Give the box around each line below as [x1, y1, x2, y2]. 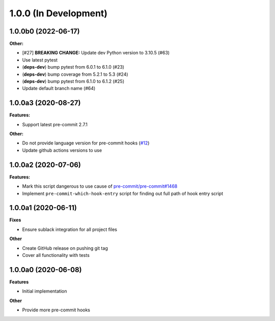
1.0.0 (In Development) [9, 8, 108, 19]
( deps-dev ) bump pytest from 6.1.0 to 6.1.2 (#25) [22, 78, 125, 84]
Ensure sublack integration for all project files [22, 226, 117, 232]
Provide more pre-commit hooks [22, 307, 91, 313]
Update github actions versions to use [22, 147, 102, 153]
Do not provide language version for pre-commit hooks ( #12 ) [22, 140, 150, 146]
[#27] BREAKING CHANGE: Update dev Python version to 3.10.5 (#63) [22, 50, 170, 56]
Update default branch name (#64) [22, 85, 96, 92]
